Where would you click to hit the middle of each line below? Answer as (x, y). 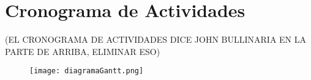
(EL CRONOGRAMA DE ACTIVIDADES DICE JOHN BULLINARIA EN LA (156, 39)
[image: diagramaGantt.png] (87, 71)
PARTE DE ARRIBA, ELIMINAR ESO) (83, 51)
